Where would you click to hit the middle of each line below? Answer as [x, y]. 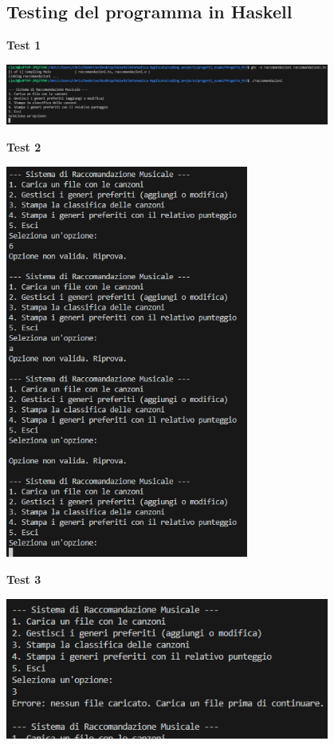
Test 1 [24, 45]
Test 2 [24, 146]
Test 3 [24, 579]
